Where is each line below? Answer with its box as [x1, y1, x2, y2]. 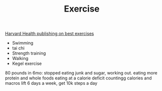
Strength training [12, 50, 46, 56]
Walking [12, 56, 29, 61]
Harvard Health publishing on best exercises [5, 30, 94, 37]
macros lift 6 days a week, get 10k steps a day [5, 80, 98, 86]
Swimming [12, 40, 34, 46]
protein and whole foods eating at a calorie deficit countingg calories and [5, 75, 152, 81]
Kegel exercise [12, 61, 42, 66]
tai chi [12, 45, 25, 51]
